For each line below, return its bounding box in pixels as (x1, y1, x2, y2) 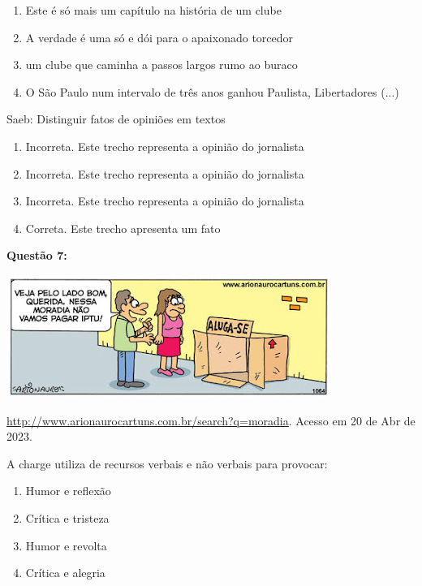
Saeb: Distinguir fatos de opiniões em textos (6, 110, 226, 127)
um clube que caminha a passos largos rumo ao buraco (25, 56, 298, 73)
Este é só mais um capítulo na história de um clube (25, 2, 282, 18)
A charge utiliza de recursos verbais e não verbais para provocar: (6, 455, 328, 472)
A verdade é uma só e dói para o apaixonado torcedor (25, 28, 294, 45)
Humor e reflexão (25, 482, 111, 499)
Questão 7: (6, 247, 67, 264)
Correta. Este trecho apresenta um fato (25, 219, 221, 236)
